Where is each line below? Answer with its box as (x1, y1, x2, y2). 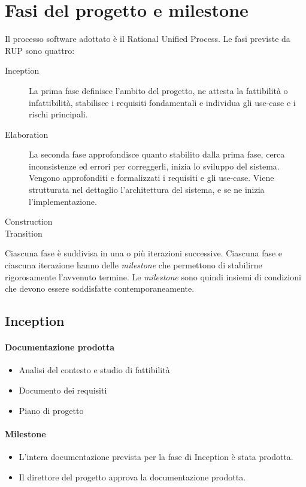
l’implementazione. (29, 195, 97, 207)
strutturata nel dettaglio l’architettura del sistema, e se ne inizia (29, 183, 265, 196)
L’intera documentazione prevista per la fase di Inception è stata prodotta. (19, 450, 293, 462)
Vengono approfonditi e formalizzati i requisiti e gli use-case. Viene (29, 171, 274, 184)
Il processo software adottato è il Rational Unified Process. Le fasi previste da (5, 32, 290, 45)
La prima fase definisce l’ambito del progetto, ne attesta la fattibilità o (29, 84, 288, 96)
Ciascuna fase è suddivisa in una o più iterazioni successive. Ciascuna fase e (5, 247, 283, 259)
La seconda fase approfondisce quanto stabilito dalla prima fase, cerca (29, 148, 285, 161)
